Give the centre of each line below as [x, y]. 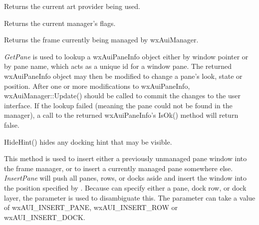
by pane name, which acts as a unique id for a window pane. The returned [118, 66]
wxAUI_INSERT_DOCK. [45, 217]
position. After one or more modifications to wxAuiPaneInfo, [97, 86]
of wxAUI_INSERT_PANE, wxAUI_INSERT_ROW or [91, 207]
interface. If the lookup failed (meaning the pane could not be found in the [118, 105]
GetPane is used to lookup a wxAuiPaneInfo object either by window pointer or [126, 56]
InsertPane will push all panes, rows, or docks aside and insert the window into [125, 178]
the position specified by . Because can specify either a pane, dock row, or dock [125, 187]
